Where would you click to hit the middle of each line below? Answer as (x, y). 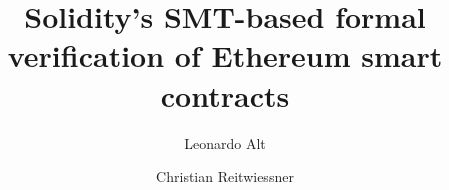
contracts (225, 94)
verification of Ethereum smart (225, 55)
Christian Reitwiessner (225, 176)
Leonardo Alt (225, 142)
